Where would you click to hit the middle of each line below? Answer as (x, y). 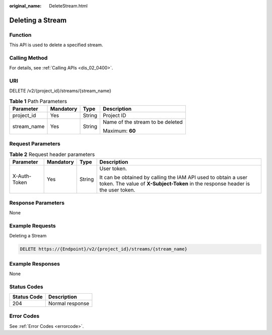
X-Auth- (22, 176)
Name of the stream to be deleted (143, 122)
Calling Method (28, 58)
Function (20, 35)
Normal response (69, 303)
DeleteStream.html (68, 6)
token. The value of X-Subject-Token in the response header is (175, 184)
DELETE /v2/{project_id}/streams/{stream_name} (60, 91)
